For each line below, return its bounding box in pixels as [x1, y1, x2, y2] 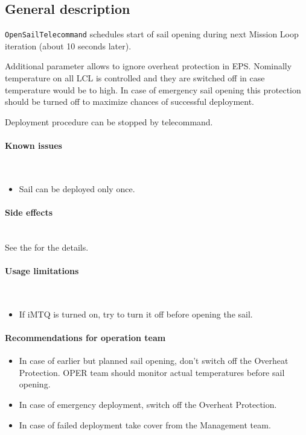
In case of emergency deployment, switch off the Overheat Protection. [19, 398, 277, 410]
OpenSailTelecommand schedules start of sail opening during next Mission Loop [5, 28, 299, 40]
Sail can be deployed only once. [19, 182, 135, 195]
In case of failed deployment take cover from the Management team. [19, 418, 271, 431]
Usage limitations [5, 264, 79, 277]
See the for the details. [5, 240, 89, 253]
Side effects [5, 206, 53, 218]
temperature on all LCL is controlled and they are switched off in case [5, 72, 265, 84]
